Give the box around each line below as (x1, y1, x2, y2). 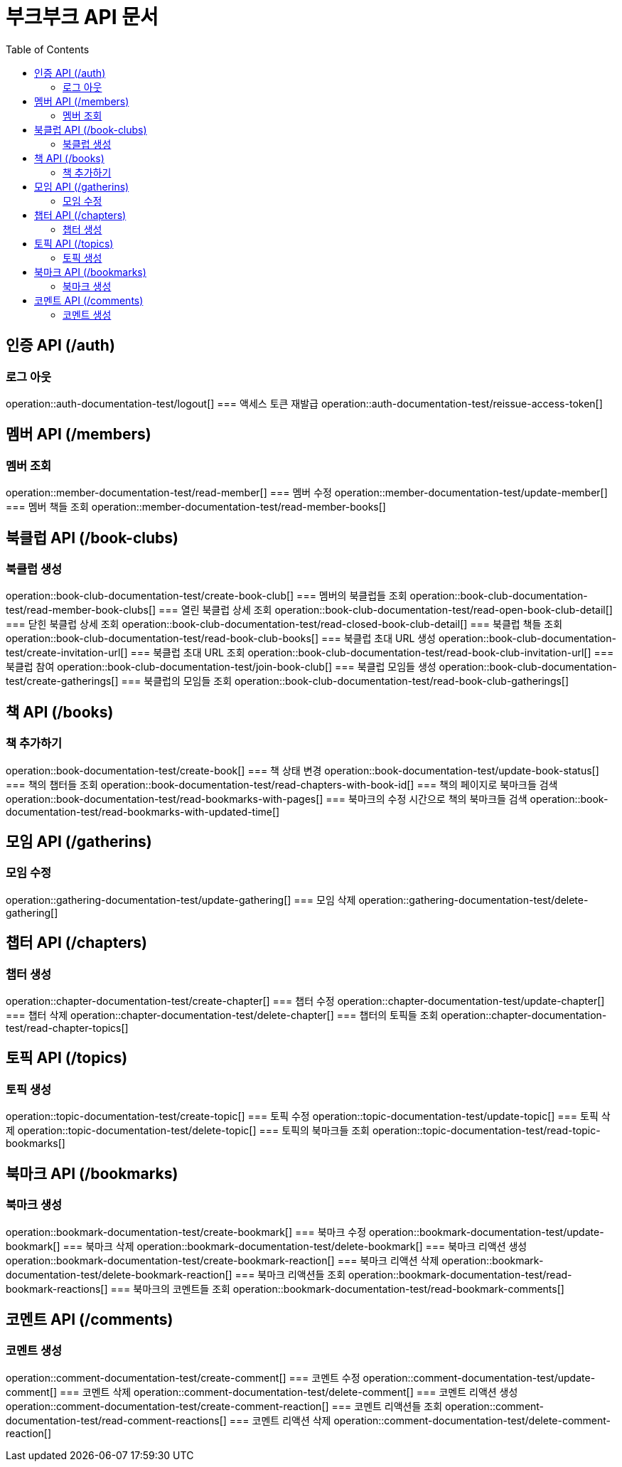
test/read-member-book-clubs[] (6, 604, 156, 617)
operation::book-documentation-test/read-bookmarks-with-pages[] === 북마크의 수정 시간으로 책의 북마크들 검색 (6, 792, 527, 805)
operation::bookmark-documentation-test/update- (368, 1225, 604, 1238)
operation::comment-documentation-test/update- (363, 1371, 596, 1384)
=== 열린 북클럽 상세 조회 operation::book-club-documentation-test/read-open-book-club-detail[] (159, 604, 613, 617)
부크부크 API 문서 (6, 5, 159, 29)
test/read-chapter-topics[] (6, 1022, 129, 1035)
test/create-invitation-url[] (6, 646, 128, 659)
